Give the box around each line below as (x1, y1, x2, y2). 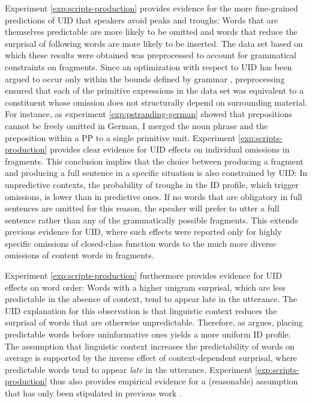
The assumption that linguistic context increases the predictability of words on (5, 339, 295, 352)
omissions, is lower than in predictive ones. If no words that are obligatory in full (5, 190, 302, 202)
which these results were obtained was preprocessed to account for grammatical (5, 49, 296, 61)
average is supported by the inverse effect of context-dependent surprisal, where (5, 351, 298, 364)
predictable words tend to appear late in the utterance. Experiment (5, 363, 253, 375)
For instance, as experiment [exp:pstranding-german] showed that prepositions (5, 108, 292, 120)
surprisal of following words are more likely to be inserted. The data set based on (5, 37, 303, 49)
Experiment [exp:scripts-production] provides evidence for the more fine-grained (5, 2, 298, 14)
